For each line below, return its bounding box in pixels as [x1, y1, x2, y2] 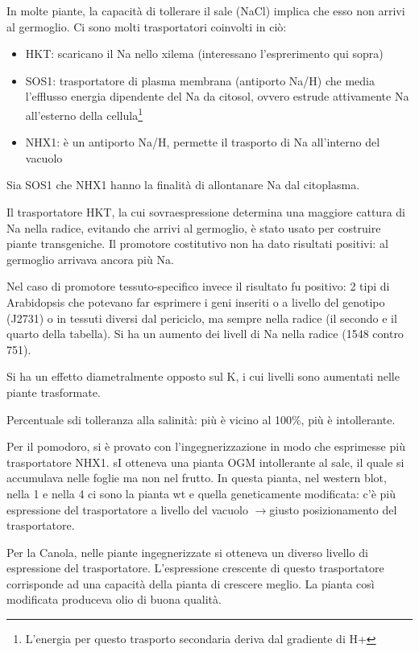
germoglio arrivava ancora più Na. [6, 250, 174, 267]
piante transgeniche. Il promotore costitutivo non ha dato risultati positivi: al [6, 235, 388, 252]
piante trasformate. [6, 383, 101, 400]
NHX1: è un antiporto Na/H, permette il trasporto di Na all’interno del [25, 134, 380, 151]
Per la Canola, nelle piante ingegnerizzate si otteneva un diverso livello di [6, 543, 368, 560]
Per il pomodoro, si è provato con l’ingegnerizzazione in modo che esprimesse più [6, 438, 405, 455]
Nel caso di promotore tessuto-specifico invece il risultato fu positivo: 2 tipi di [6, 278, 390, 295]
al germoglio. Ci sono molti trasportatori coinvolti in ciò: [6, 18, 287, 35]
